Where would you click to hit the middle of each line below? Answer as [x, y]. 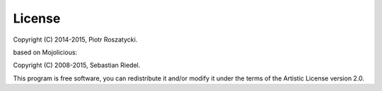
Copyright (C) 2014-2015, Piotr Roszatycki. [75, 40]
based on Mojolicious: [45, 52]
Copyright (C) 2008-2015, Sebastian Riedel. [77, 65]
